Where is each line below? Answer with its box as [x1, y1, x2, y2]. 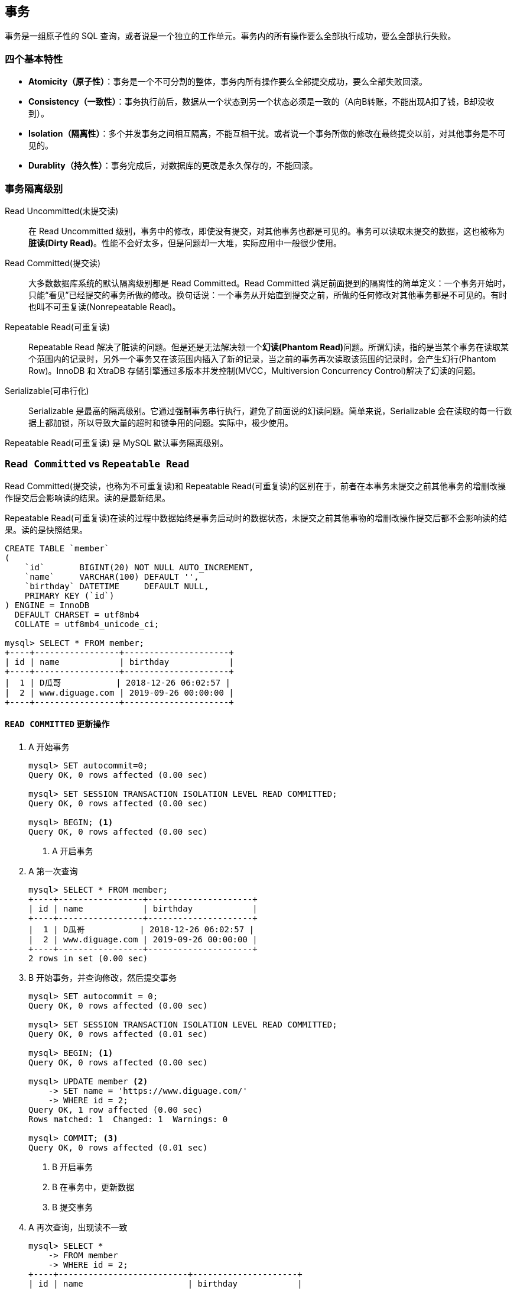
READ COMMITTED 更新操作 [5, 719, 110, 729]
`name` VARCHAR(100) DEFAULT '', [24, 571, 199, 581]
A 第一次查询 [28, 865, 78, 876]
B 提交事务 [52, 1201, 93, 1212]
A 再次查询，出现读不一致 [28, 1222, 128, 1232]
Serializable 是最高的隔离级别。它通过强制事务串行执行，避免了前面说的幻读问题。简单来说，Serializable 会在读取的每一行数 [28, 405, 512, 416]
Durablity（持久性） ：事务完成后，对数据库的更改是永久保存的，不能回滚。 [28, 160, 318, 171]
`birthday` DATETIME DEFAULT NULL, [24, 581, 209, 591]
